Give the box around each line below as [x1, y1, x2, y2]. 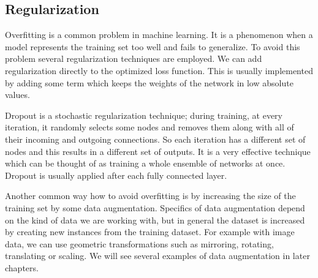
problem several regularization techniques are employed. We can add [5, 52, 262, 65]
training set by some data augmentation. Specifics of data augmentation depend [5, 201, 305, 214]
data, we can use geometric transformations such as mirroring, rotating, [5, 237, 274, 250]
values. [5, 88, 30, 101]
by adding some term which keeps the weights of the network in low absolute [5, 76, 293, 89]
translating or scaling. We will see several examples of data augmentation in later [5, 249, 310, 262]
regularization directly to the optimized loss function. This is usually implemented [5, 64, 313, 77]
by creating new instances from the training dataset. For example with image [5, 225, 295, 238]
